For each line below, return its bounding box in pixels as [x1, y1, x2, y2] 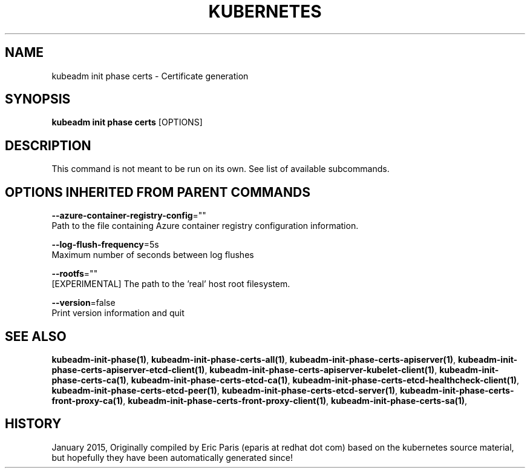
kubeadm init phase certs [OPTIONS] [51, 117, 203, 128]
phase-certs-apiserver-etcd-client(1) [51, 364, 205, 375]
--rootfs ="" [51, 268, 98, 279]
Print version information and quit [51, 308, 185, 319]
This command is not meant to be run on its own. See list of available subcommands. [51, 164, 390, 174]
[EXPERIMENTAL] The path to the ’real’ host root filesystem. [51, 279, 290, 289]
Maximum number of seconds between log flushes [51, 250, 254, 260]
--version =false [51, 297, 116, 308]
